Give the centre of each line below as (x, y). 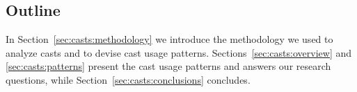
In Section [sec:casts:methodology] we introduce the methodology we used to (169, 39)
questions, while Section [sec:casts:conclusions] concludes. (128, 79)
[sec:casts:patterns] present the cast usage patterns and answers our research (168, 66)
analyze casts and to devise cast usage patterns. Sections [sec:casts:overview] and (179, 52)
